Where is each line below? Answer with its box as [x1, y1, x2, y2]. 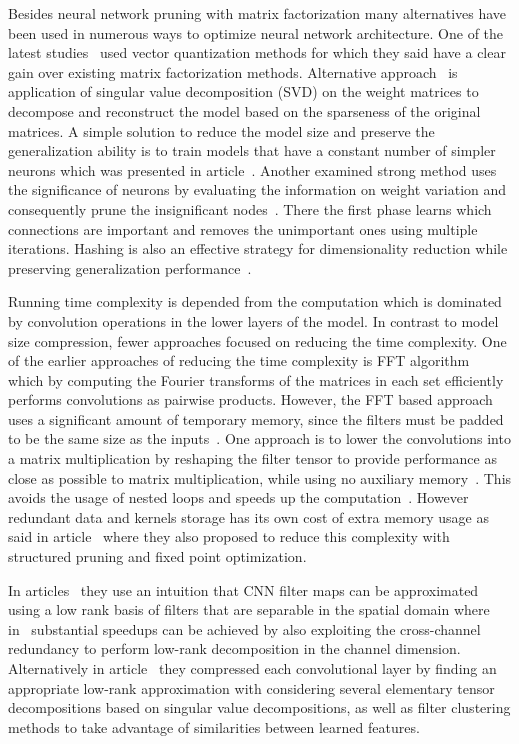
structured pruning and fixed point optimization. [8, 546, 307, 567]
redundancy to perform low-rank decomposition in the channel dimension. [8, 638, 461, 659]
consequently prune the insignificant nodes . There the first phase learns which [8, 198, 492, 219]
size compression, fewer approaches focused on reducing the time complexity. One [8, 330, 507, 351]
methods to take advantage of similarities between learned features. [8, 716, 420, 737]
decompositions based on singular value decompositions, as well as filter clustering [8, 697, 511, 718]
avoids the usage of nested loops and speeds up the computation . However [8, 487, 469, 508]
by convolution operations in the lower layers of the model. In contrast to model [8, 310, 499, 331]
